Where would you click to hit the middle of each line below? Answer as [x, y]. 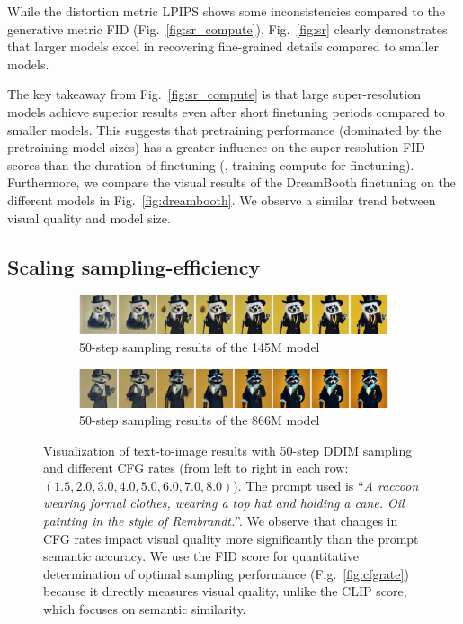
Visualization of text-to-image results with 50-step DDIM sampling [228, 450]
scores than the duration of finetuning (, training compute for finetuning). [211, 164]
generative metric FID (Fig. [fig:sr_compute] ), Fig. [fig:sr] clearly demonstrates [227, 28]
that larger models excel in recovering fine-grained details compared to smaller [223, 46]
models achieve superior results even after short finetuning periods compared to [226, 111]
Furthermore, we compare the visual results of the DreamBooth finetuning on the [231, 182]
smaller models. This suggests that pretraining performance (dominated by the [224, 129]
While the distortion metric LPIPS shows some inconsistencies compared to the [226, 11]
